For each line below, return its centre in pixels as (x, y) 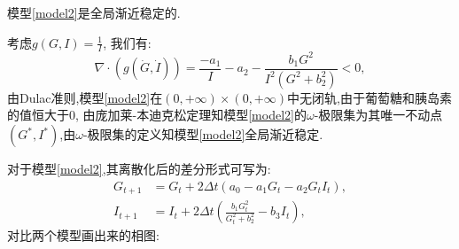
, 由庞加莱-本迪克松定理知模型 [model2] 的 (191, 115)
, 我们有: (127, 42)
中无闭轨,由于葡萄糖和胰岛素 (370, 97)
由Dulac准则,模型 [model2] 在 (85, 97)
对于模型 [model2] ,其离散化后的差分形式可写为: (139, 169)
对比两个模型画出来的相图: (83, 235)
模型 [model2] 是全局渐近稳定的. (94, 12)
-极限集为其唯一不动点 (378, 115)
